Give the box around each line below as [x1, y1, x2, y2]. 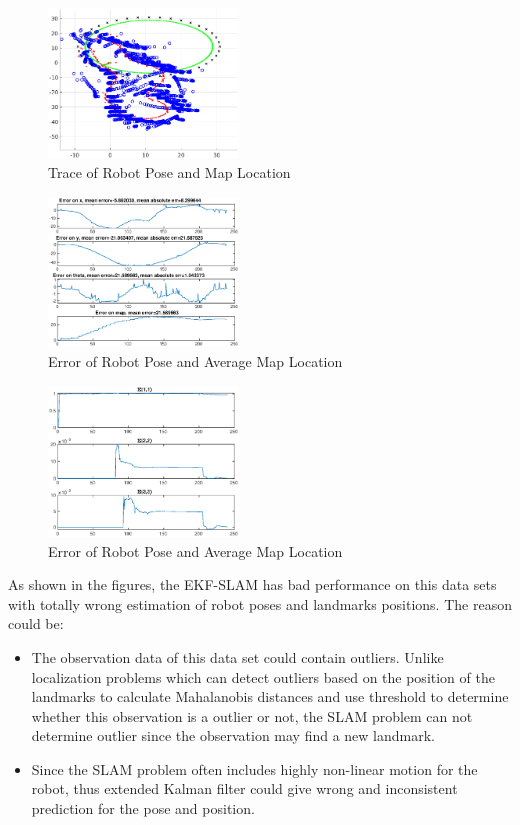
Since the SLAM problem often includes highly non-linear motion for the [31, 758, 478, 779]
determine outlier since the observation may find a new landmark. [31, 725, 435, 746]
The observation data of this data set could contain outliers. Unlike [31, 646, 444, 667]
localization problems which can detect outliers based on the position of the [31, 666, 495, 687]
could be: [8, 613, 64, 634]
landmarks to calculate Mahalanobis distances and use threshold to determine [31, 686, 509, 707]
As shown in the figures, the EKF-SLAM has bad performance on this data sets [8, 574, 497, 595]
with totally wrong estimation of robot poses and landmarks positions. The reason [8, 593, 512, 614]
